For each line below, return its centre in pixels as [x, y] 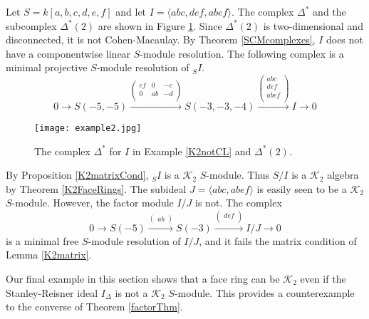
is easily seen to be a [302, 188]
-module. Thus [238, 175]
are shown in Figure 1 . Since [160, 25]
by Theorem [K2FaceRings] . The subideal [96, 188]
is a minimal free [42, 240]
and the [329, 11]
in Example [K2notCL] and [192, 151]
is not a [131, 292]
